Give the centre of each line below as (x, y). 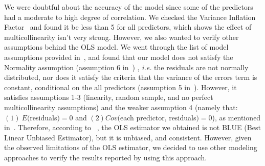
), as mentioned (236, 117)
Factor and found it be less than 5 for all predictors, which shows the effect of (128, 27)
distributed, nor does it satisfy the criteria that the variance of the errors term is (131, 77)
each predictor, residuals (158, 117)
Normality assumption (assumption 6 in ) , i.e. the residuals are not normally (126, 67)
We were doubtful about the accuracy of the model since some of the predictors (129, 7)
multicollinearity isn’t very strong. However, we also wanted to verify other (122, 37)
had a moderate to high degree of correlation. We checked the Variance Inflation (130, 17)
